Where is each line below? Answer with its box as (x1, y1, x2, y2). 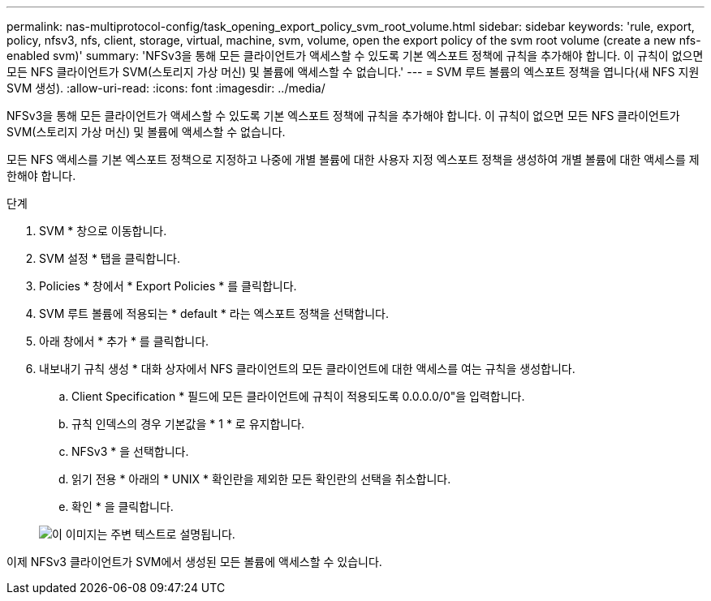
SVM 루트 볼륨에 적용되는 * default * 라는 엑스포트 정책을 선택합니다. (39, 307, 389, 320)
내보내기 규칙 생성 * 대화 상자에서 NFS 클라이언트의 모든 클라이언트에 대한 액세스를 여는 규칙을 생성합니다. (39, 362, 575, 376)
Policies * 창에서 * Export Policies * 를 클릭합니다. (39, 279, 297, 293)
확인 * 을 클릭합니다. (71, 500, 174, 513)
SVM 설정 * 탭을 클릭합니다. (39, 251, 181, 265)
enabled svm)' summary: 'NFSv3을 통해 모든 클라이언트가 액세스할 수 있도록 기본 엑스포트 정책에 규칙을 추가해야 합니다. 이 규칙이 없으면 (6, 49, 704, 62)
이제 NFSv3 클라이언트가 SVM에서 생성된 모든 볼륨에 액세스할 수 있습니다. (6, 555, 382, 569)
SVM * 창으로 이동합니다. (39, 224, 167, 238)
